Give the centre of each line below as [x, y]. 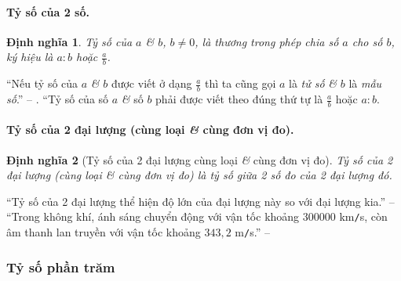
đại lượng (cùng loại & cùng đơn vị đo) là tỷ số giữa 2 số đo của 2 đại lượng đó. [199, 175]
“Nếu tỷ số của [42, 83]
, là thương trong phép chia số [267, 41]
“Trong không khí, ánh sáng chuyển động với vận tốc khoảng [153, 216]
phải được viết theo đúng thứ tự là [239, 99]
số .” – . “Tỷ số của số [58, 99]
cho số [367, 41]
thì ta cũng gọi [241, 83]
